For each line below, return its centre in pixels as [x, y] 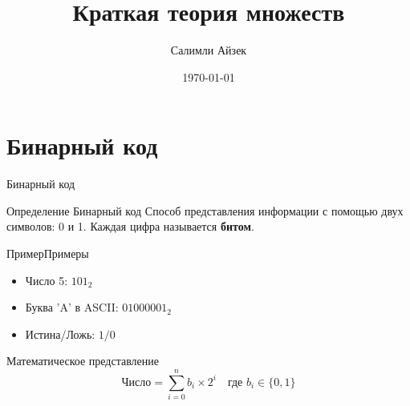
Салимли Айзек [209, 50]
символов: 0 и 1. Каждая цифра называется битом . [130, 226]
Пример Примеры [48, 253]
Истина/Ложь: [60, 334]
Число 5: [47, 280]
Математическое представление [83, 361]
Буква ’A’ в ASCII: [72, 307]
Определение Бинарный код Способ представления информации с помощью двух [205, 210]
